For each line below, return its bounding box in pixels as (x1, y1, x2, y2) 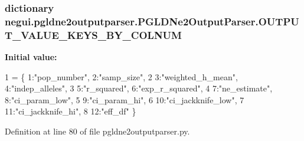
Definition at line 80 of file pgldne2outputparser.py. (5, 125, 190, 137)
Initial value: (5, 51, 57, 63)
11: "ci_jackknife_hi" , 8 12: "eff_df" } (5, 105, 136, 117)
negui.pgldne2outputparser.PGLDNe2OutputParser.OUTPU (5, 14, 299, 28)
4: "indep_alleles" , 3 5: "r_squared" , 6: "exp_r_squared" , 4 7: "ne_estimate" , (5, 82, 273, 94)
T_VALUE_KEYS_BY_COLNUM (5, 27, 182, 42)
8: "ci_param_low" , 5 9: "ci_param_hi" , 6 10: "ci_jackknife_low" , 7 (5, 93, 244, 106)
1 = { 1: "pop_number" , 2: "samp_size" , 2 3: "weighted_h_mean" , (5, 70, 238, 83)
